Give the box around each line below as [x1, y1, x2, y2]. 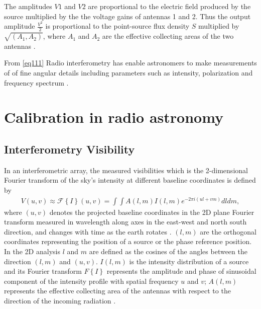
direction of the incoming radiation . [4, 295, 116, 306]
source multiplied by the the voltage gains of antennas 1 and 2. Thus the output [4, 11, 251, 21]
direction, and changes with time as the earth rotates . [4, 226, 172, 237]
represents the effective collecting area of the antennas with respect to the [4, 285, 231, 296]
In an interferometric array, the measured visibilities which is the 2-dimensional [4, 165, 248, 175]
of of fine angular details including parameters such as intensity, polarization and [4, 67, 253, 78]
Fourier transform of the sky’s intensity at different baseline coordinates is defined [4, 175, 256, 185]
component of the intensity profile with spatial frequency [4, 275, 179, 286]
